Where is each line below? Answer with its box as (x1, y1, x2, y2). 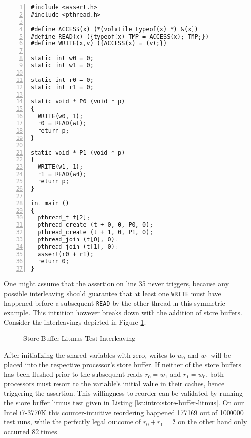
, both (206, 369, 224, 379)
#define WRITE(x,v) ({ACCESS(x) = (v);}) (31, 40, 167, 47)
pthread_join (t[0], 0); (38, 236, 118, 243)
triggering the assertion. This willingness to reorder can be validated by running (4, 388, 243, 398)
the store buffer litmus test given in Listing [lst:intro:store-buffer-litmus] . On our (4, 398, 244, 408)
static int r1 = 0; (31, 83, 94, 91)
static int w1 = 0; (31, 62, 94, 69)
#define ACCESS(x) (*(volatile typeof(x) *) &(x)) (31, 25, 198, 33)
